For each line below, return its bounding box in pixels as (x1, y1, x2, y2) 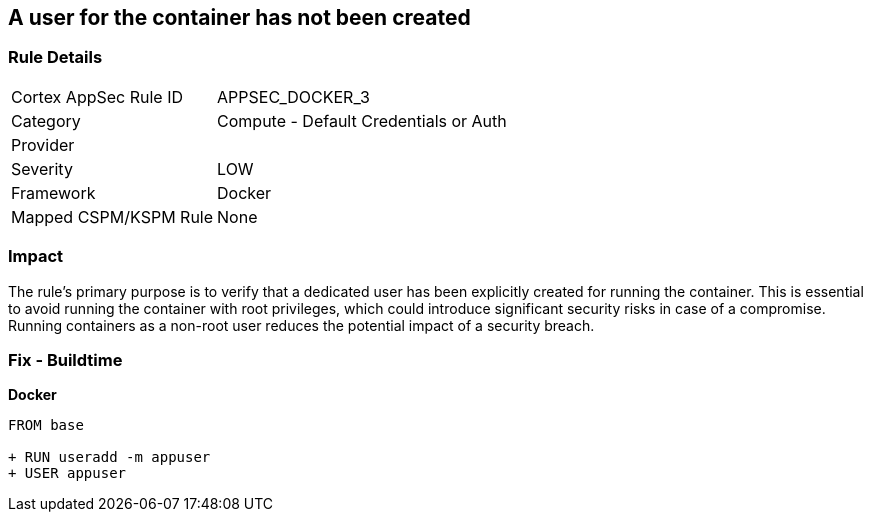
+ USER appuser (8, 465, 127, 482)
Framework (11, 182, 96, 203)
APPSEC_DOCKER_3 (217, 86, 370, 107)
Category (11, 110, 81, 131)
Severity (11, 158, 73, 179)
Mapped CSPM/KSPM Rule (11, 206, 214, 227)
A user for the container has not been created (8, 5, 471, 30)
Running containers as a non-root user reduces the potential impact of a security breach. (8, 316, 595, 334)
